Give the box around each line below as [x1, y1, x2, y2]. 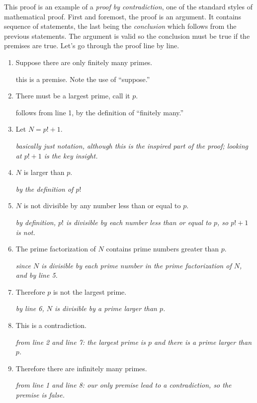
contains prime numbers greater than [106, 243, 219, 254]
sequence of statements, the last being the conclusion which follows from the [4, 21, 237, 31]
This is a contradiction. [15, 320, 86, 330]
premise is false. [15, 390, 65, 400]
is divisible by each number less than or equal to [66, 217, 211, 227]
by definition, [15, 217, 56, 227]
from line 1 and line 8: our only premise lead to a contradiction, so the [15, 380, 232, 390]
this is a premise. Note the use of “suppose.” [15, 74, 150, 84]
